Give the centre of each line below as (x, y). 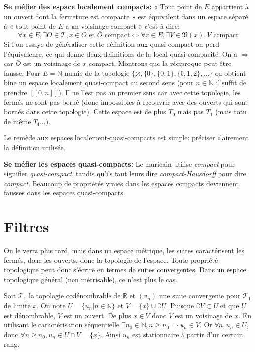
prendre (16, 92)
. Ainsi (110, 334)
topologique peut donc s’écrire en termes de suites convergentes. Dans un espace (125, 270)
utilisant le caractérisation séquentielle (62, 325)
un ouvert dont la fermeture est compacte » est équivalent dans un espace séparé (126, 16)
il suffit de (231, 82)
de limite (17, 305)
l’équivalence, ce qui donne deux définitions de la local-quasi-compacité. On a (121, 53)
